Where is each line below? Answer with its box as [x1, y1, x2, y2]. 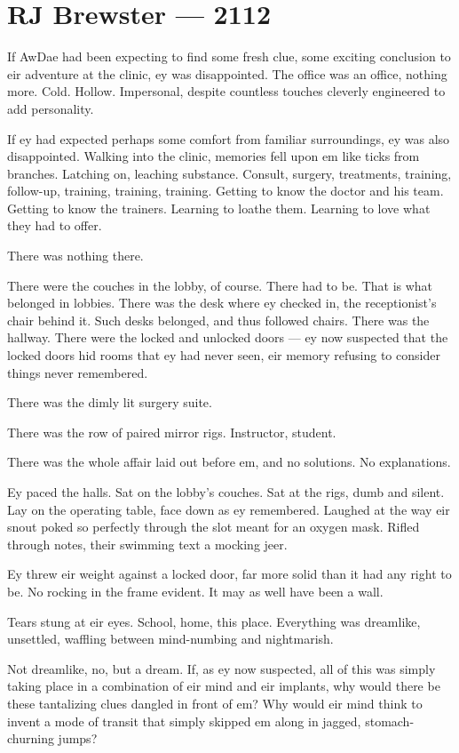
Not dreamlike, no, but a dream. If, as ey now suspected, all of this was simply [7, 659, 436, 677]
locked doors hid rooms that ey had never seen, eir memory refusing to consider [7, 346, 440, 364]
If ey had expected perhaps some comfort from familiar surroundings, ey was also [7, 129, 450, 148]
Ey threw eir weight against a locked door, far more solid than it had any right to [7, 565, 452, 583]
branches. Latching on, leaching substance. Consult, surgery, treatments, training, [7, 164, 452, 182]
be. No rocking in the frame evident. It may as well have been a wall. [7, 581, 384, 600]
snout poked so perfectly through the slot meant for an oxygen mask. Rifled [7, 517, 420, 536]
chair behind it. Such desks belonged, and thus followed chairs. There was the [7, 310, 430, 329]
